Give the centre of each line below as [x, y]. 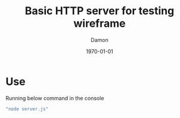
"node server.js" [27, 109]
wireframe [100, 23]
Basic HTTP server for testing [100, 11]
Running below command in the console [55, 98]
